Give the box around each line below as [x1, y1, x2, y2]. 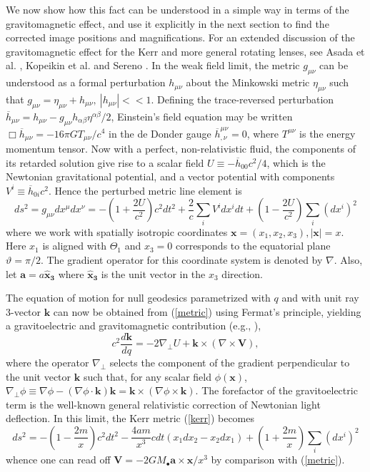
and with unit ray [281, 290, 359, 305]
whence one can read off [6, 452, 111, 467]
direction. [221, 266, 263, 281]
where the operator [6, 354, 89, 369]
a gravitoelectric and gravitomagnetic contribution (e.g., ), [6, 318, 261, 333]
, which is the [266, 155, 326, 170]
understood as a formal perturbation [6, 75, 166, 90]
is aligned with [42, 238, 106, 253]
